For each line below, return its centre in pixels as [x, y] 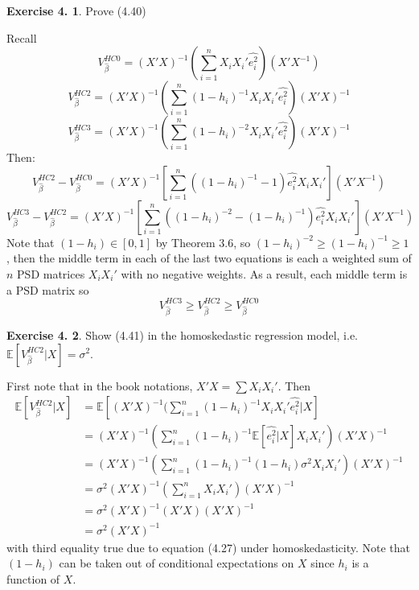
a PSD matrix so [48, 289]
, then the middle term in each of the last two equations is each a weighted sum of [209, 258]
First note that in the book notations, [100, 385]
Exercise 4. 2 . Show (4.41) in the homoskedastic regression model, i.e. [183, 334]
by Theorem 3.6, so [203, 242]
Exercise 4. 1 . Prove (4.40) [76, 10]
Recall [22, 37]
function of [33, 579]
